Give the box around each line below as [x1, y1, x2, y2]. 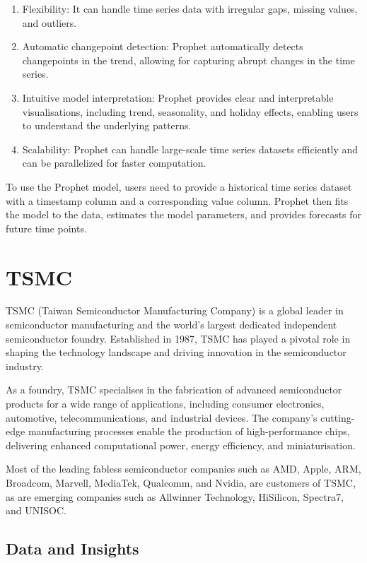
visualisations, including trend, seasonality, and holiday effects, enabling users [22, 104, 359, 119]
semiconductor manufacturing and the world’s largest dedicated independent [6, 317, 337, 332]
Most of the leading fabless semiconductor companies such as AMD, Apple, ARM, [6, 461, 361, 476]
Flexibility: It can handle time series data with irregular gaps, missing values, [22, 1, 358, 16]
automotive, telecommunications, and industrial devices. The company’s [6, 410, 318, 425]
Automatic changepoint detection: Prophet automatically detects [22, 39, 303, 54]
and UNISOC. [6, 503, 66, 518]
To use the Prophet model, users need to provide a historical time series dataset [6, 179, 352, 194]
